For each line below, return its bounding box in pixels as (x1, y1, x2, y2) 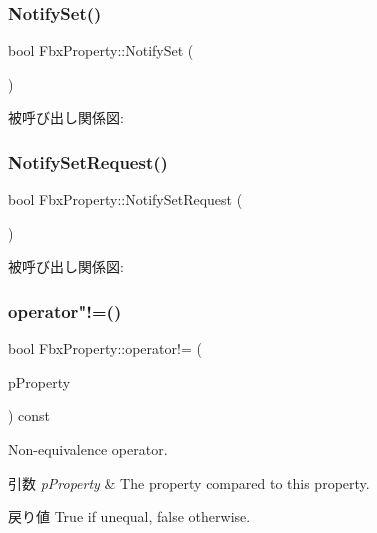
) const (8, 405, 51, 426)
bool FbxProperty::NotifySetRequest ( (8, 189, 243, 210)
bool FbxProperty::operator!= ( (8, 338, 202, 359)
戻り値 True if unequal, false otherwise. (8, 506, 251, 527)
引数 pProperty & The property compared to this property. (8, 472, 370, 493)
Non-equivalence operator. (8, 439, 168, 459)
